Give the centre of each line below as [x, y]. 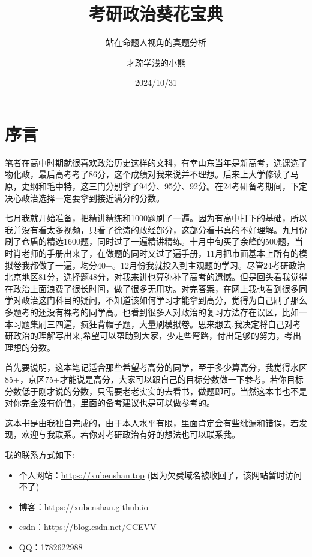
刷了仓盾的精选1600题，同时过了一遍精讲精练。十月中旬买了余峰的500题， [150, 241]
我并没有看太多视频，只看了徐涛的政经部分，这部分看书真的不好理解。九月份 [156, 229]
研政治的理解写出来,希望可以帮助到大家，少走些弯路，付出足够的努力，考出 [153, 335]
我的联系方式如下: [40, 454]
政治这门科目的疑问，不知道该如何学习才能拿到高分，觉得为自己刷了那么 [164, 300]
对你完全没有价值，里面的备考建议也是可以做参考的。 [110, 403]
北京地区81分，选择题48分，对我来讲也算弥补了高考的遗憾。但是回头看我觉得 [156, 277]
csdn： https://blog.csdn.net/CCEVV [88, 527]
